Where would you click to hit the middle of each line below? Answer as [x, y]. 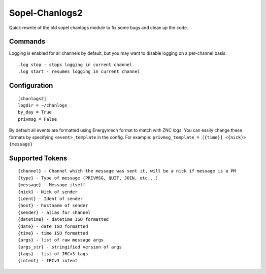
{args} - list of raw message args [61, 240]
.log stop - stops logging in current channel [75, 65]
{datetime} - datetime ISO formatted [64, 220]
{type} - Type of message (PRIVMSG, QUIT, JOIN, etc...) [88, 178]
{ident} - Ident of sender [50, 199]
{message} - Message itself [52, 185]
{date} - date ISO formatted [53, 226]
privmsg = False [37, 119]
